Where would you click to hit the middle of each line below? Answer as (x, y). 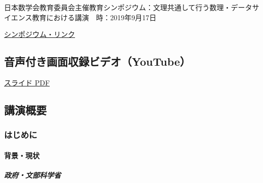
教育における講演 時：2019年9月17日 (94, 17)
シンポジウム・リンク (40, 34)
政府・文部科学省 (32, 175)
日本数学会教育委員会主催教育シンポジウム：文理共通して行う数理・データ (128, 7)
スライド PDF (27, 82)
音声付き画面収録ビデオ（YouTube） (98, 61)
